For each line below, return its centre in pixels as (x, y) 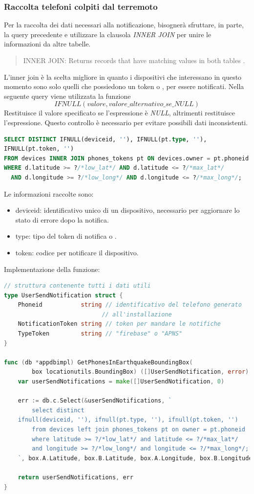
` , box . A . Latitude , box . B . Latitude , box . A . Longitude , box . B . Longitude (135, 458)
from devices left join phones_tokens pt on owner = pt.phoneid (138, 429)
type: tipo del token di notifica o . (66, 236)
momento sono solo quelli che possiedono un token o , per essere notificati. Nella (124, 86)
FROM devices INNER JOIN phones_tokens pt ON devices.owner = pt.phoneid (127, 158)
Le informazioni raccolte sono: (49, 193)
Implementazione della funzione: (52, 269)
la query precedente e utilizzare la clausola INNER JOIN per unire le (108, 34)
